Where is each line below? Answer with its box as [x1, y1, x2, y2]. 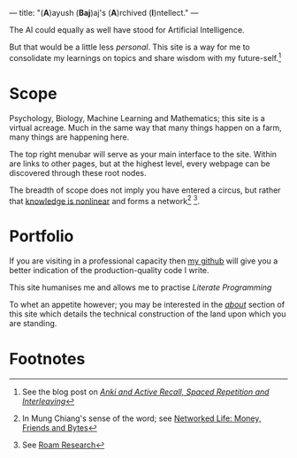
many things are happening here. [9, 132, 130, 142]
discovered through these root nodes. [9, 167, 147, 178]
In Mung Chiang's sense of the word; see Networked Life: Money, [21, 413, 262, 424]
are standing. [9, 318, 57, 329]
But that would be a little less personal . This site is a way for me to [9, 42, 250, 52]
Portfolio [9, 226, 74, 247]
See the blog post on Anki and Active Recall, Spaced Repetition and [21, 386, 270, 397]
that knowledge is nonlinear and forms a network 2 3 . [9, 194, 201, 206]
